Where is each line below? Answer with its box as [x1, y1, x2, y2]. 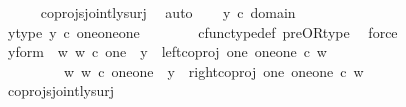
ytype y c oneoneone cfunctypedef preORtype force [7, 21, 398, 42]
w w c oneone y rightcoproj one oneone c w [63, 60, 364, 81]
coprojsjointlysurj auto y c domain [40, 2, 296, 22]
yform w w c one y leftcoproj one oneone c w [7, 41, 327, 62]
